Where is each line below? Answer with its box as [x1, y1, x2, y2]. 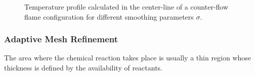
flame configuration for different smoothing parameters [24, 11, 194, 22]
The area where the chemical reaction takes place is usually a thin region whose [4, 52, 251, 63]
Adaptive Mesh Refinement [4, 33, 118, 45]
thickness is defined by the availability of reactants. [4, 62, 163, 72]
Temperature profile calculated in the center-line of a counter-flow [24, 2, 229, 12]
